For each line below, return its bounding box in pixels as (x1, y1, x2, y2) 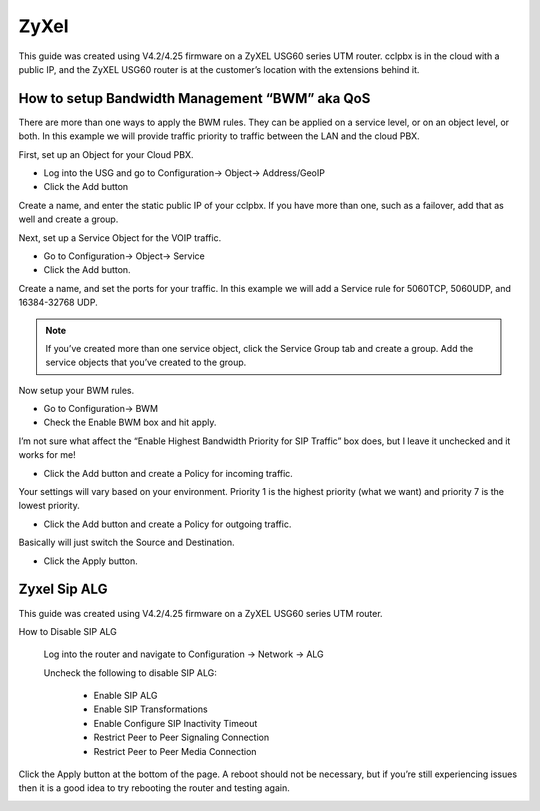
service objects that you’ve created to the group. (45, 356, 247, 369)
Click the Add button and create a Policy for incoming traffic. (43, 467, 294, 479)
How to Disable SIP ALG (18, 625, 117, 637)
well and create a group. (18, 213, 119, 225)
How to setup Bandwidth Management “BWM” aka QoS (18, 90, 371, 107)
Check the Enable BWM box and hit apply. (43, 416, 217, 429)
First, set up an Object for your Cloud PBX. (18, 148, 194, 160)
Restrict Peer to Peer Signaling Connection (93, 731, 270, 744)
